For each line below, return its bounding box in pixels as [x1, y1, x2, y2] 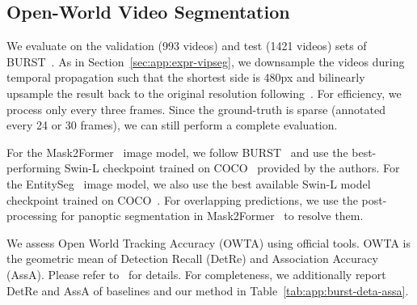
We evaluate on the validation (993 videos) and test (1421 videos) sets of [6, 37, 367, 54]
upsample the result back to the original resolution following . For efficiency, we [6, 84, 402, 101]
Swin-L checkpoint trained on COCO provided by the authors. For [64, 159, 400, 176]
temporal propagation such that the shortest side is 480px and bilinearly [6, 69, 365, 86]
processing [6, 207, 57, 224]
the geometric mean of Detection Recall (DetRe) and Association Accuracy [6, 250, 378, 267]
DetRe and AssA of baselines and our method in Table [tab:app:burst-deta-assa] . [6, 282, 409, 299]
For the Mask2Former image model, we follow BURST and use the [6, 143, 348, 160]
